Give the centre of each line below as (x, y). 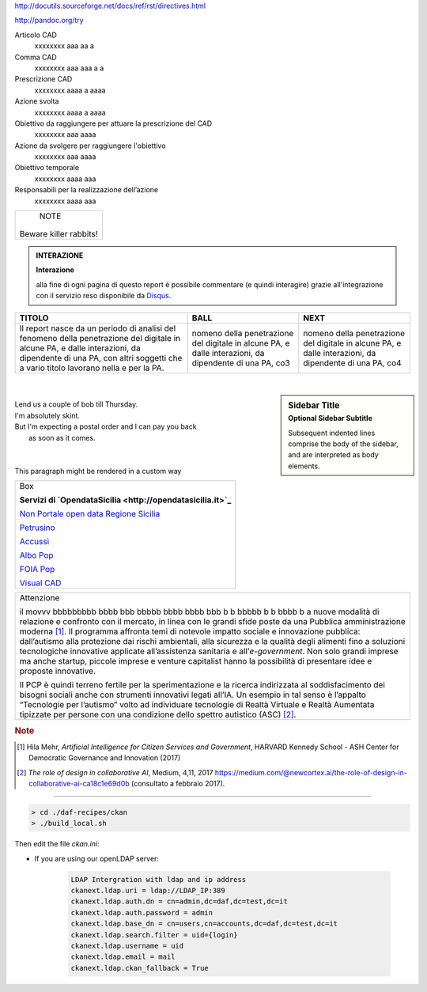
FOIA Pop (37, 570)
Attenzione (40, 598)
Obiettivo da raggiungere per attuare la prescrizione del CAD (113, 123)
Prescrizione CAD (43, 79)
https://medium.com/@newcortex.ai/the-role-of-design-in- (311, 772)
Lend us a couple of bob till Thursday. (76, 404)
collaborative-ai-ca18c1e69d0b (79, 783)
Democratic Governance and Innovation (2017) (105, 758)
